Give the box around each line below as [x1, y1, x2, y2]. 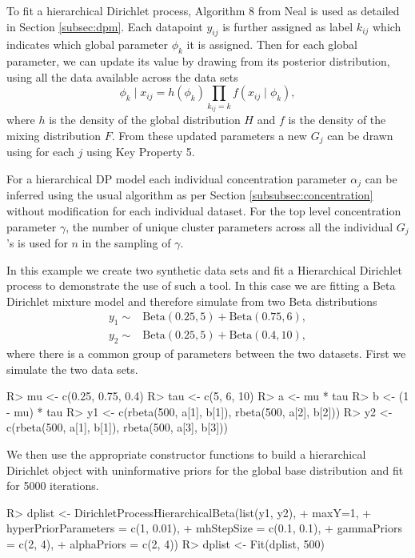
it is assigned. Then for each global [186, 36, 357, 53]
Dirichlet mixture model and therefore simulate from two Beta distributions [6, 292, 377, 309]
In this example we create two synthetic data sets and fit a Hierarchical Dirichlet [6, 261, 402, 278]
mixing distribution [6, 126, 101, 143]
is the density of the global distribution [49, 111, 241, 128]
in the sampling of [82, 235, 171, 251]
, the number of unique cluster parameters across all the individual [66, 218, 393, 235]
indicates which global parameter [6, 36, 168, 53]
